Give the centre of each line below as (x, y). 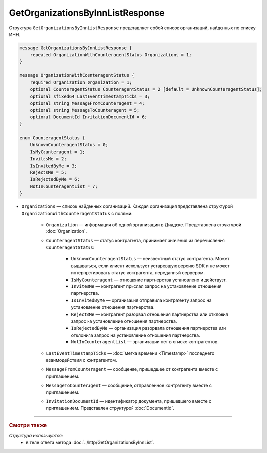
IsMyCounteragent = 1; (57, 152)
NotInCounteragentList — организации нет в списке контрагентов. (145, 342)
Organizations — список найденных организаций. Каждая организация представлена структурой (127, 206)
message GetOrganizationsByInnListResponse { (76, 48)
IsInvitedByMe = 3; (54, 166)
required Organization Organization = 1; (81, 82)
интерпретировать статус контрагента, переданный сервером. (138, 273)
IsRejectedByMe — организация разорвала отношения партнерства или (149, 328)
